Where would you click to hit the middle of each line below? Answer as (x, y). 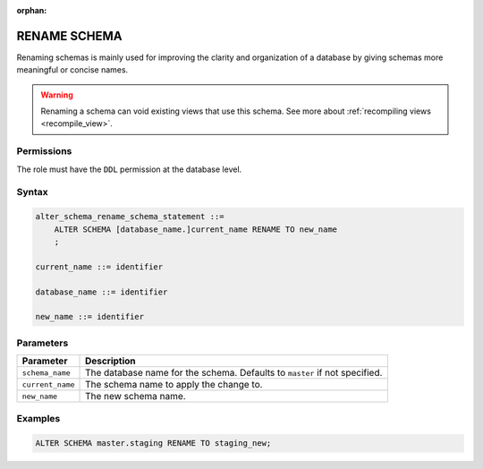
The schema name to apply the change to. (174, 385)
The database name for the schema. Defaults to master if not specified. (234, 373)
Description (110, 361)
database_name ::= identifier (102, 292)
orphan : (32, 10)
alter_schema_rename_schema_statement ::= (130, 217)
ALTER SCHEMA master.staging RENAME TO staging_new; (153, 443)
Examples (38, 419)
